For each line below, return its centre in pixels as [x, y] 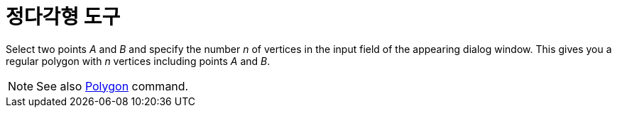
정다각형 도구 [63, 17]
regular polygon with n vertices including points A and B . [138, 61]
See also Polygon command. [113, 86]
